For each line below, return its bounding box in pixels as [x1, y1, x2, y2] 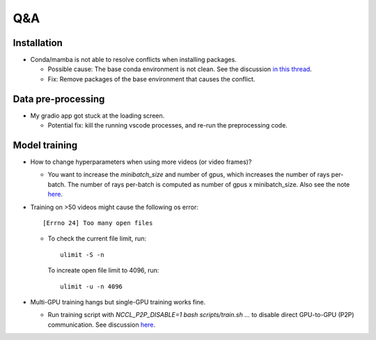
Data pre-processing [13, 93, 105, 105]
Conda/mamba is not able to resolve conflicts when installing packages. [30, 56, 237, 64]
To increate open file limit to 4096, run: [47, 266, 159, 275]
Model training [13, 139, 78, 151]
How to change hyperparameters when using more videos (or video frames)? [30, 157, 252, 167]
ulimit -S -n [60, 251, 104, 258]
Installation [13, 37, 63, 49]
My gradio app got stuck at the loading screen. [30, 111, 165, 120]
